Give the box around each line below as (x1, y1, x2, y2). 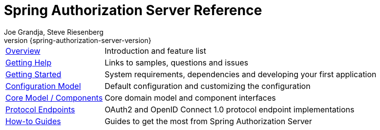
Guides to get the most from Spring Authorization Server (105, 116, 312, 126)
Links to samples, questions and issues (105, 57, 249, 67)
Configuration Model (5, 81, 81, 91)
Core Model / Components (5, 92, 103, 103)
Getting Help (5, 57, 52, 67)
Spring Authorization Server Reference (4, 2, 262, 19)
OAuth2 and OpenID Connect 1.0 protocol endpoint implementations (105, 104, 355, 114)
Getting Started (5, 69, 62, 79)
